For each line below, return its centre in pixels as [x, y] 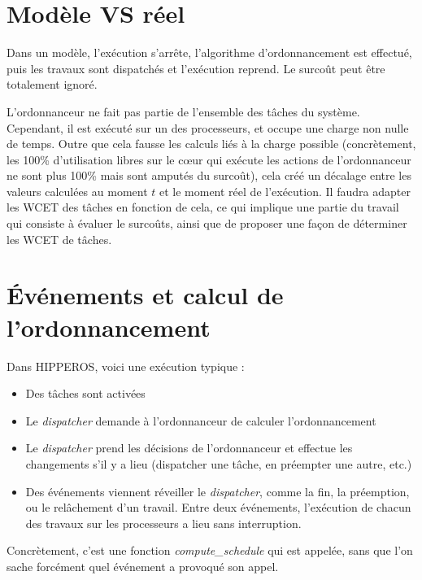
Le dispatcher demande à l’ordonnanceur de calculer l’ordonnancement [201, 420]
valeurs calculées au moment [77, 191]
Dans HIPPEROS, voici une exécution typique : [126, 366]
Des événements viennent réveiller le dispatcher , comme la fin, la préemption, [218, 491]
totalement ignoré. [52, 84]
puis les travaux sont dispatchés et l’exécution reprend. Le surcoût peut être [196, 68]
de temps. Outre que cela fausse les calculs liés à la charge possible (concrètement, [211, 144]
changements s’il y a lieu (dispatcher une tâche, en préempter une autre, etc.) [219, 463]
